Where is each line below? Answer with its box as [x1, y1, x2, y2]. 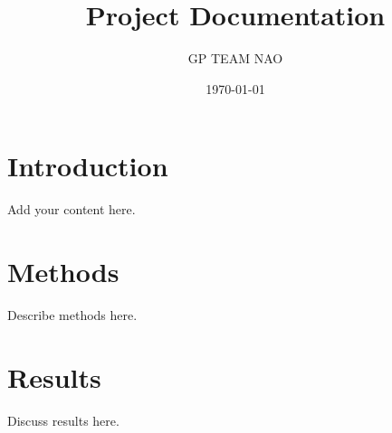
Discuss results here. [7, 410, 120, 429]
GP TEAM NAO [187, 49, 283, 68]
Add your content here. [7, 200, 136, 219]
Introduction [7, 147, 168, 184]
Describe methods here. [7, 305, 138, 324]
